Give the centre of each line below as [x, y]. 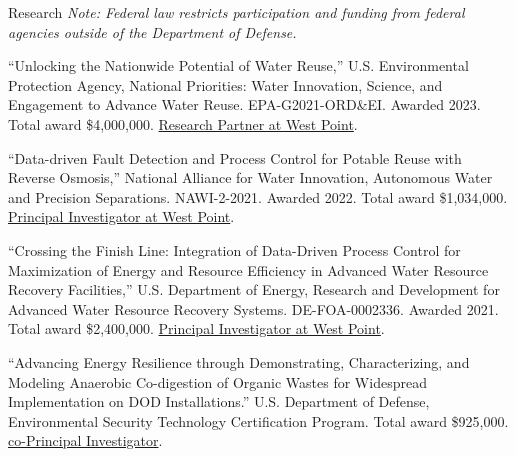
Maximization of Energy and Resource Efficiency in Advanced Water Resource [248, 269]
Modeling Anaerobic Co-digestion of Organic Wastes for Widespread [217, 381]
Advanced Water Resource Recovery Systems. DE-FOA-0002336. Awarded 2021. [253, 308]
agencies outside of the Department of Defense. [152, 31]
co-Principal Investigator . [85, 440]
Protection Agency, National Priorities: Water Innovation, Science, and [225, 84]
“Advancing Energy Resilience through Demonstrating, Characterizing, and [239, 361]
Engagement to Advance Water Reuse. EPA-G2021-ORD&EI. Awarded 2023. [244, 104]
